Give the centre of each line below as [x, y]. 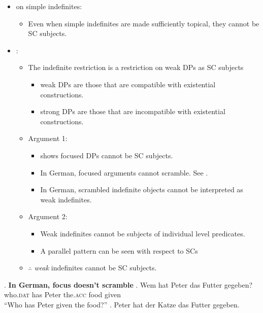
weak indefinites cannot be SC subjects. [95, 268]
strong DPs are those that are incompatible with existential [133, 111]
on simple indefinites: [49, 6]
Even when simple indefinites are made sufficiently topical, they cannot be [144, 23]
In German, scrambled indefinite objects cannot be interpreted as [142, 189]
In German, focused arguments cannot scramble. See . [124, 172]
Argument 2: [48, 216]
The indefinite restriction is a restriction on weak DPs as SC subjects [136, 67]
